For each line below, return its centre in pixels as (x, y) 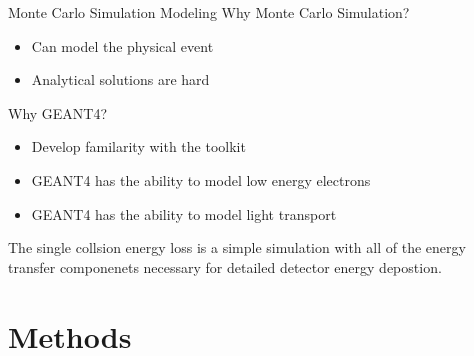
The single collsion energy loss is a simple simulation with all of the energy (237, 247)
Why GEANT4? (58, 112)
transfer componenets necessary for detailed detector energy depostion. (225, 266)
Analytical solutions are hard (120, 79)
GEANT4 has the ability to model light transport (184, 213)
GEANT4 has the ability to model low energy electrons (201, 179)
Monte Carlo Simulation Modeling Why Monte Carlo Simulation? (209, 12)
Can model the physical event (122, 45)
